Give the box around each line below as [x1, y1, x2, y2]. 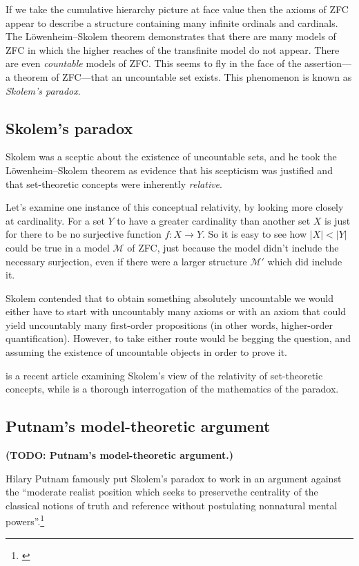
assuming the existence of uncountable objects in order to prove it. [6, 345, 287, 359]
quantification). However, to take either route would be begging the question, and [6, 331, 351, 346]
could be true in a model [6, 240, 110, 254]
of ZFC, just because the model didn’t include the [127, 240, 339, 254]
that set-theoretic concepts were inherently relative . [6, 176, 222, 191]
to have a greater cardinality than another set [117, 213, 311, 227]
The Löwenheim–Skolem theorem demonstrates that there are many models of [6, 29, 336, 44]
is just [324, 213, 351, 227]
